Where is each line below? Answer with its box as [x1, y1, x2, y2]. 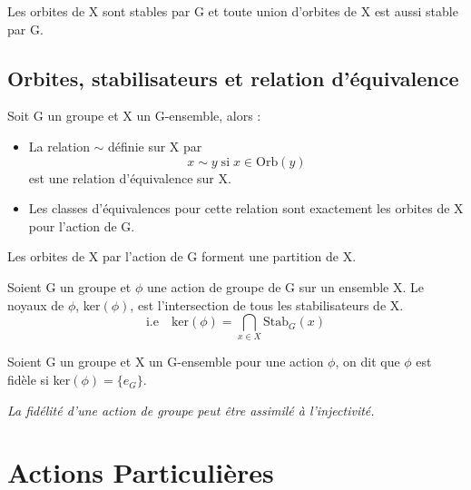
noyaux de [7, 295, 64, 314]
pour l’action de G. [28, 216, 135, 235]
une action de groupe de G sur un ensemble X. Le [146, 277, 424, 296]
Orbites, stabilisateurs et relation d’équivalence [7, 64, 459, 92]
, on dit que [335, 352, 400, 371]
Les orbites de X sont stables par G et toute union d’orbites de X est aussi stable [7, 2, 458, 20]
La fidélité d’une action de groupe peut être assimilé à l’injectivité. [7, 400, 375, 419]
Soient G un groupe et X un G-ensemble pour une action [7, 352, 324, 371]
